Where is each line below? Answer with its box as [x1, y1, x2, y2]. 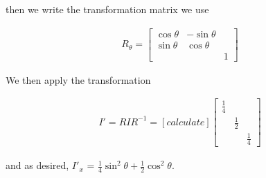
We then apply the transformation [6, 72, 151, 87]
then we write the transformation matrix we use [6, 2, 209, 16]
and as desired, [6, 158, 69, 172]
